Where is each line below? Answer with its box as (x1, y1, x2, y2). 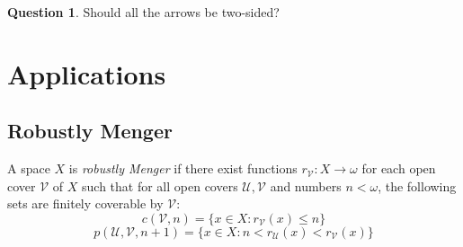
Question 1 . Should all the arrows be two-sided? (7, 3, 280, 21)
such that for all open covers (82, 176, 238, 195)
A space (7, 159, 50, 178)
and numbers (270, 176, 342, 195)
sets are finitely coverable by (7, 194, 164, 213)
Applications (7, 55, 166, 92)
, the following (378, 176, 457, 195)
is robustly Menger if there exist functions (68, 159, 298, 178)
